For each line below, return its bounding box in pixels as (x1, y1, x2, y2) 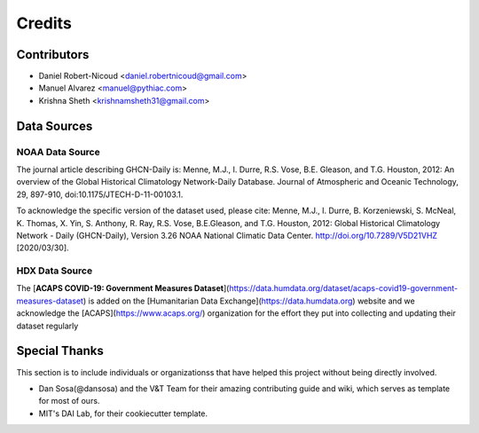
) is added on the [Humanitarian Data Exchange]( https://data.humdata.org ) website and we (82, 295, 416, 306)
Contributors (16, 47, 90, 62)
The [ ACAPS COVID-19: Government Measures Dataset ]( (16, 283, 230, 294)
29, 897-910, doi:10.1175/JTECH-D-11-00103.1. (16, 189, 184, 200)
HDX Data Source (16, 264, 93, 277)
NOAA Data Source (16, 146, 101, 158)
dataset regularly (16, 320, 79, 331)
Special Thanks (16, 343, 104, 358)
